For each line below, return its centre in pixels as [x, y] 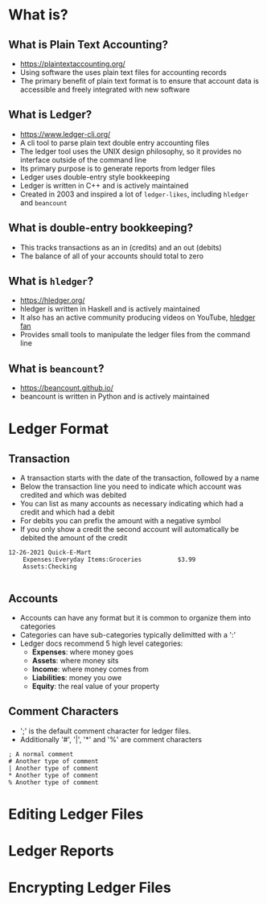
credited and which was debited [73, 495]
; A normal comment [41, 754]
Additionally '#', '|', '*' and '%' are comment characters [111, 739]
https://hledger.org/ [52, 300]
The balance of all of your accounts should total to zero [111, 256]
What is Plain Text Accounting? [88, 45]
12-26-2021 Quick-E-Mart [50, 553]
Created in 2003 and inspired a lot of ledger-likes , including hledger [134, 194]
